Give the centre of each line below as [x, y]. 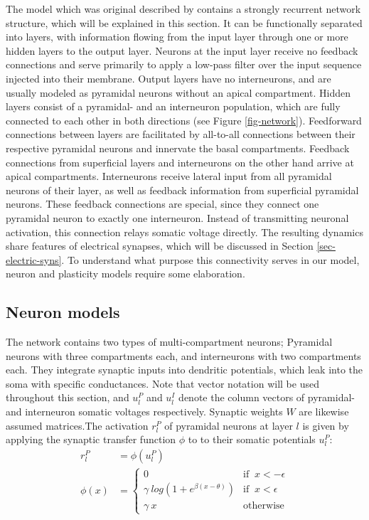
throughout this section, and [68, 397]
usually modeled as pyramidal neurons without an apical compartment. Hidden [178, 92]
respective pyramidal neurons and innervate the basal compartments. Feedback [178, 148]
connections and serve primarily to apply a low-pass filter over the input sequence [184, 64]
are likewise [324, 412]
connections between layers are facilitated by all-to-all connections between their [181, 134]
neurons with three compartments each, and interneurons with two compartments [183, 355]
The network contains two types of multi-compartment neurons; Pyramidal [169, 342]
